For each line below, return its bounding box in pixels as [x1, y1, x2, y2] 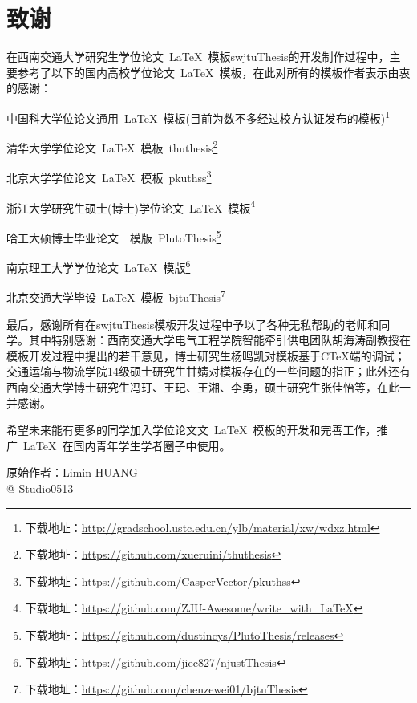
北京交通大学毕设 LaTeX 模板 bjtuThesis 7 [6, 286, 225, 306]
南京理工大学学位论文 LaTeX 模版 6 [6, 257, 191, 275]
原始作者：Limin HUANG [6, 464, 138, 481]
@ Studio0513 [6, 480, 74, 496]
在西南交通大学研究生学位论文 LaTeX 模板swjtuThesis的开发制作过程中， [6, 48, 390, 65]
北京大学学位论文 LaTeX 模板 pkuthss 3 [6, 167, 212, 186]
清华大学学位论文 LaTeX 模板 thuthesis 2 [6, 137, 218, 156]
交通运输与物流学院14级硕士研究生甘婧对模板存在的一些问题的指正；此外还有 [6, 363, 411, 380]
